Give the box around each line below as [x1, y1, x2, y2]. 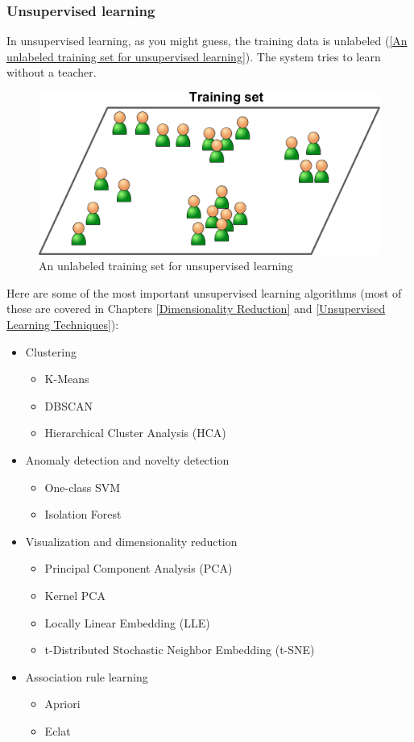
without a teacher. [6, 64, 97, 81]
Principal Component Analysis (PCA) [44, 560, 233, 577]
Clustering [25, 343, 77, 360]
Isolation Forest [44, 506, 122, 523]
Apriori [44, 695, 81, 712]
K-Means [44, 370, 89, 387]
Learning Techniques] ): [6, 316, 119, 333]
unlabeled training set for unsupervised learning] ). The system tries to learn [6, 48, 381, 65]
